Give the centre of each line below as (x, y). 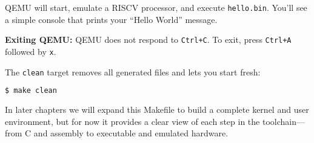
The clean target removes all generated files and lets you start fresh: (133, 71)
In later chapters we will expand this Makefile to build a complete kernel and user (157, 110)
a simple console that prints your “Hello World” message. (111, 19)
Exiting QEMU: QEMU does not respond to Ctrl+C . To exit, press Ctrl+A (148, 40)
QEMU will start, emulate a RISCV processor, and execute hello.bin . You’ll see (156, 7)
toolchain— (283, 121)
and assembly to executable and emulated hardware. (131, 133)
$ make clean (31, 91)
